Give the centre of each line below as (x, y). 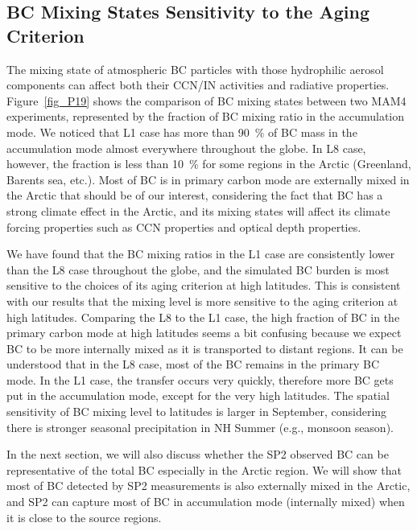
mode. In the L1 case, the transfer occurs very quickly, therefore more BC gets (200, 379)
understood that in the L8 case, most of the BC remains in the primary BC (193, 364)
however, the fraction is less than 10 (95, 164)
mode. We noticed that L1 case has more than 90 (128, 132)
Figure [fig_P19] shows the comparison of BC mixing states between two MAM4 (206, 100)
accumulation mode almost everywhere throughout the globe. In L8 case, (186, 148)
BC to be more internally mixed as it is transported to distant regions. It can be (205, 348)
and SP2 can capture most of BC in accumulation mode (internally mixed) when (206, 502)
